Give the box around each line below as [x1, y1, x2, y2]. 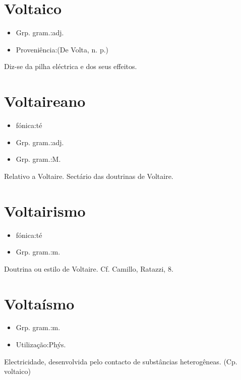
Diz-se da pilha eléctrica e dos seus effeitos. [4, 61, 137, 72]
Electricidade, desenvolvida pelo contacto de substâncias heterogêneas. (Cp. [4, 356, 237, 366]
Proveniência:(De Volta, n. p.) [16, 44, 109, 54]
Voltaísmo [4, 293, 75, 313]
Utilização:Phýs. [16, 339, 66, 350]
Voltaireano [4, 91, 86, 111]
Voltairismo [4, 200, 86, 221]
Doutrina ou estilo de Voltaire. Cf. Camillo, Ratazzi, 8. [4, 263, 173, 274]
